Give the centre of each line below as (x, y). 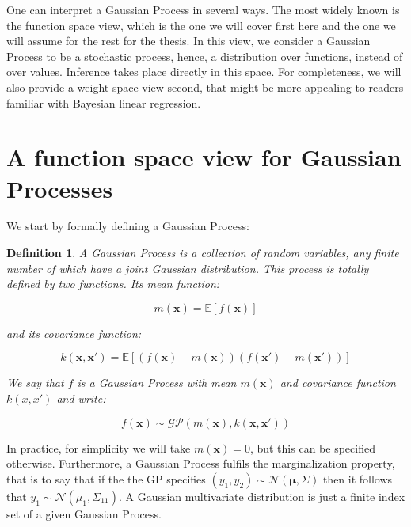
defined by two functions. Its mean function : (113, 284)
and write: (81, 398)
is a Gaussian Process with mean (157, 383)
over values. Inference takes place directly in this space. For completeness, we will (204, 72)
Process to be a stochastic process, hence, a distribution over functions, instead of (205, 56)
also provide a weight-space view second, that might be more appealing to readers (205, 87)
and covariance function (338, 383)
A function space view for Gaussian (204, 157)
